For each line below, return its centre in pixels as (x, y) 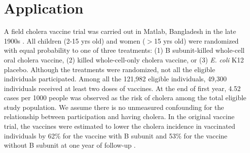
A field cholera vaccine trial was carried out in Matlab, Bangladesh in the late (120, 31)
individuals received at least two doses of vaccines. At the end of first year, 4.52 (122, 88)
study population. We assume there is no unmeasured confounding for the (114, 107)
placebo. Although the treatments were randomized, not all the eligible (110, 69)
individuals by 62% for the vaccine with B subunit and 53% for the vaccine (116, 135)
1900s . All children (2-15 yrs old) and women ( (75, 40)
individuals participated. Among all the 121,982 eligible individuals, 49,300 (115, 79)
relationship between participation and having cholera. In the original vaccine (119, 116)
